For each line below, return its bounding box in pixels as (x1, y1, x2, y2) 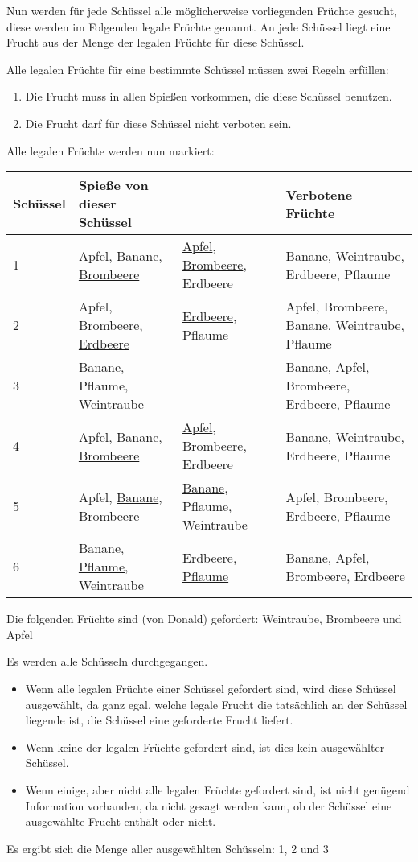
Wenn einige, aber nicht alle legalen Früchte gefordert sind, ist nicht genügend (25, 781, 410, 798)
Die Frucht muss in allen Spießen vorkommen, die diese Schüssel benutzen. (25, 88, 392, 105)
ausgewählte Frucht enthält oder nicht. (25, 813, 216, 830)
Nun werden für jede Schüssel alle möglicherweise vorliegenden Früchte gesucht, (6, 2, 397, 19)
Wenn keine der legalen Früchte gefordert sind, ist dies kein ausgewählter (25, 738, 385, 755)
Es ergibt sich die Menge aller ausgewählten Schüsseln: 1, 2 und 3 (6, 839, 329, 856)
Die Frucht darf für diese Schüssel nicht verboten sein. (25, 114, 292, 131)
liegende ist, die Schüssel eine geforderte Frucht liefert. (25, 711, 293, 728)
